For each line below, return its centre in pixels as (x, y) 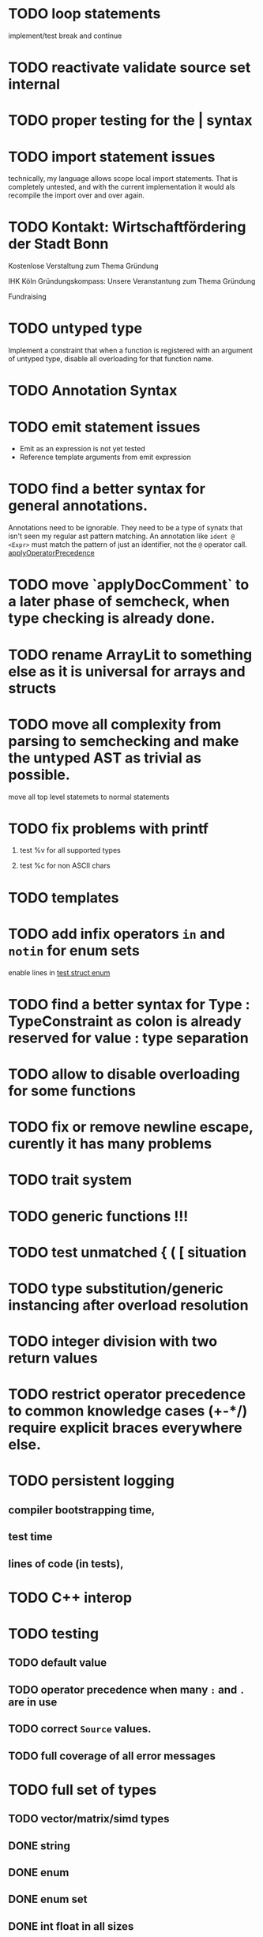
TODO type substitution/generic (116, 1288)
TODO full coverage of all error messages (112, 1756)
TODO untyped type (75, 328)
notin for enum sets (74, 950)
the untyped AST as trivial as (105, 757)
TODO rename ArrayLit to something (130, 655)
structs (32, 688)
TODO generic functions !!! (98, 1216)
